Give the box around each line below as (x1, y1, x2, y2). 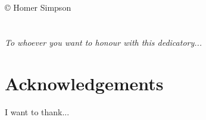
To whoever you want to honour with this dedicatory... (5, 36, 202, 48)
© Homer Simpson (5, 1, 71, 14)
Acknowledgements (5, 71, 164, 95)
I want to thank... (5, 105, 70, 118)
